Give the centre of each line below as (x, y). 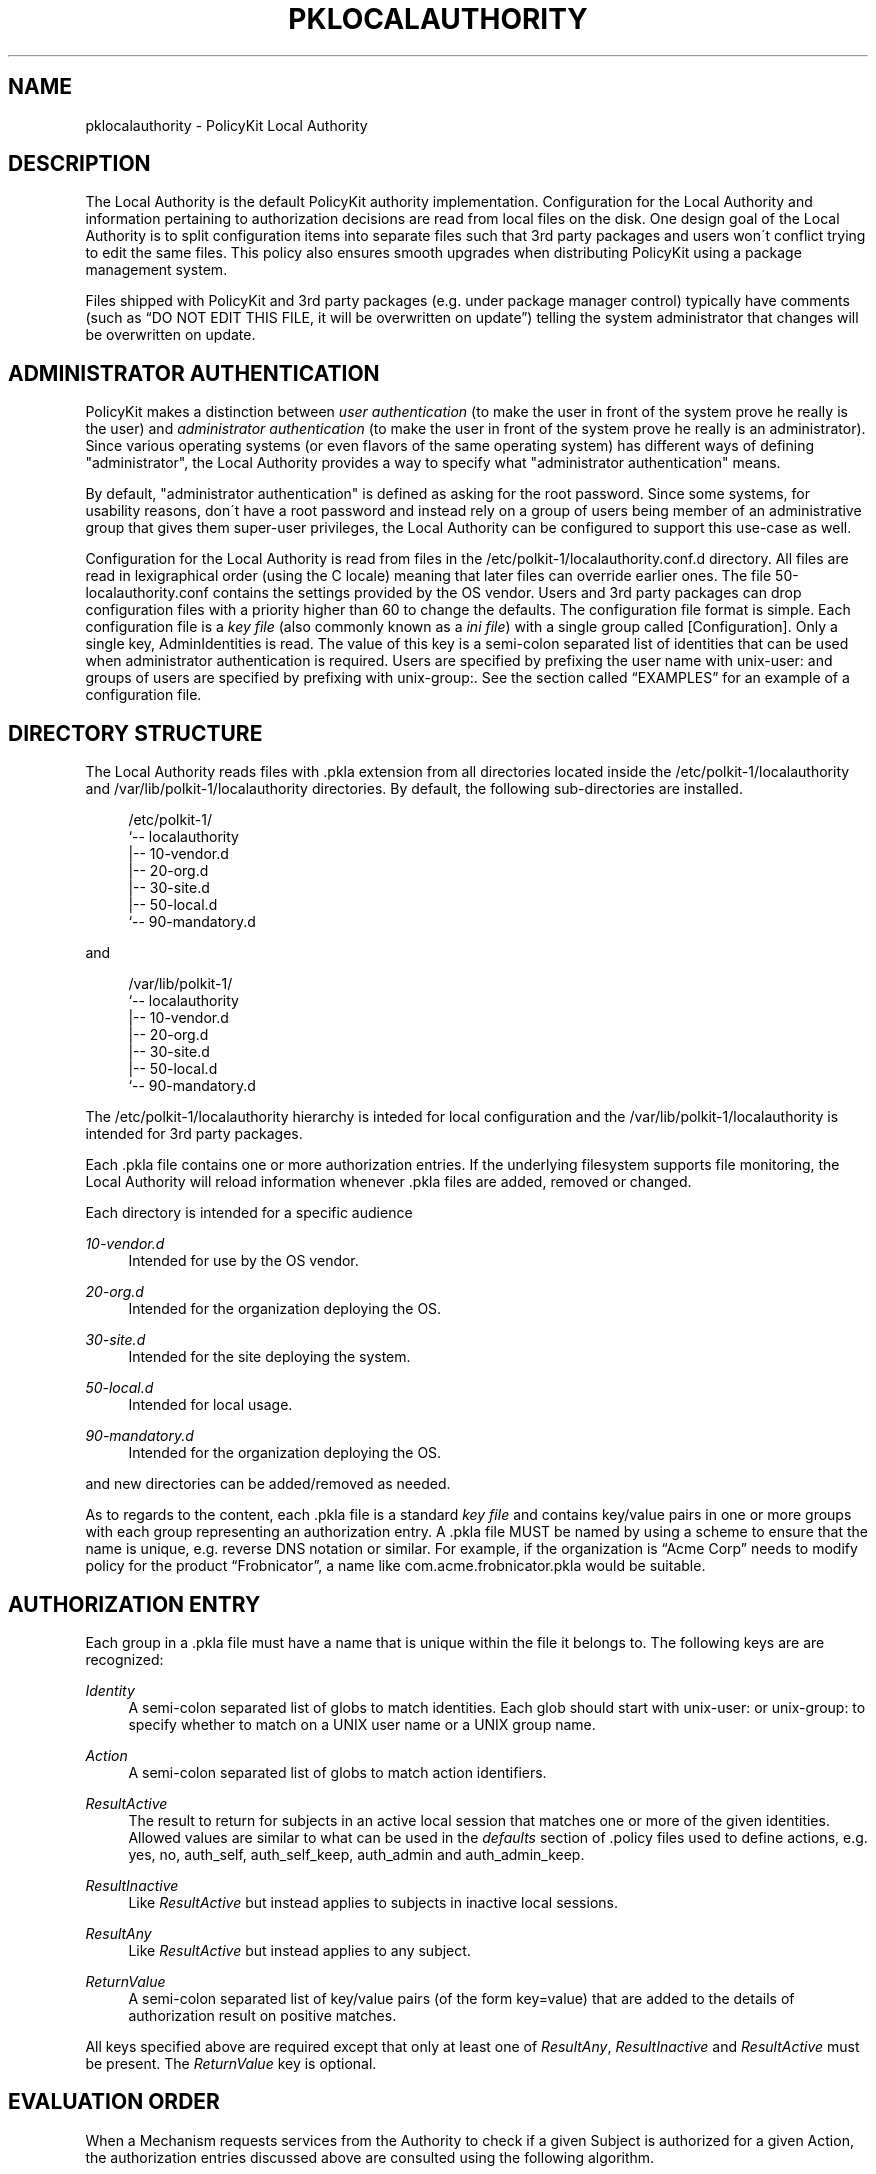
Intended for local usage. (210, 1405)
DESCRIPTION (79, 164)
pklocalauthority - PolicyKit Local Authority (226, 125)
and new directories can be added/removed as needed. (268, 1484)
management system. (156, 270)
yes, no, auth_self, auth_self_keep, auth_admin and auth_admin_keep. (356, 1854)
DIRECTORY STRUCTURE (135, 733)
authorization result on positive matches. (262, 2015)
